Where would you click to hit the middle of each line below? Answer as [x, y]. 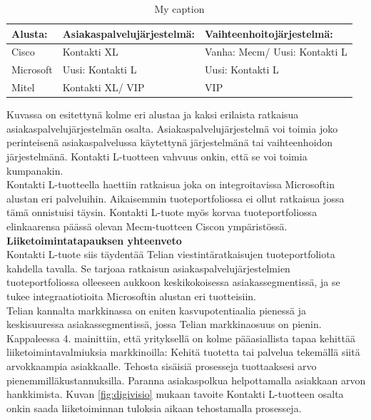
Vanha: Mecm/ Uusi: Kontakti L [276, 52]
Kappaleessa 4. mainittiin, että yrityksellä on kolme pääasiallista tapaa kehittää [181, 338]
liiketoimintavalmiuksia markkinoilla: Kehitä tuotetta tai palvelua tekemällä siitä [183, 352]
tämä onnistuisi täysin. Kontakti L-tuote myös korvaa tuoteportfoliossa [162, 212]
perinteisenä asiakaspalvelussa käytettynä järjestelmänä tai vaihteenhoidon [170, 142]
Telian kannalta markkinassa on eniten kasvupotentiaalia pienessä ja [157, 310]
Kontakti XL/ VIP [103, 87]
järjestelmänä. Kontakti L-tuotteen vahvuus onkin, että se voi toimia [157, 156]
